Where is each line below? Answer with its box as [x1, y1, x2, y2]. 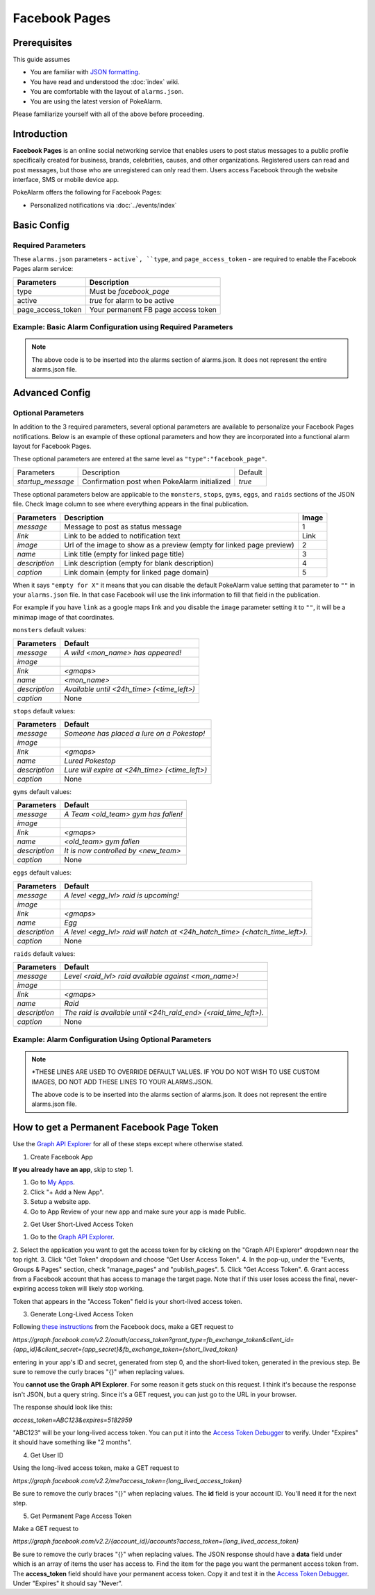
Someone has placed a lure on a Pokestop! [64, 729, 206, 738]
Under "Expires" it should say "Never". [12, 1579, 123, 1587]
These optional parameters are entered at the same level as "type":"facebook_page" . [12, 455, 267, 463]
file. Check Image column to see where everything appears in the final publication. [12, 500, 249, 509]
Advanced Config [12, 386, 91, 399]
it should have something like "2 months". [12, 1438, 132, 1446]
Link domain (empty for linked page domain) [64, 567, 209, 577]
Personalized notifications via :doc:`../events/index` [30, 201, 177, 209]
